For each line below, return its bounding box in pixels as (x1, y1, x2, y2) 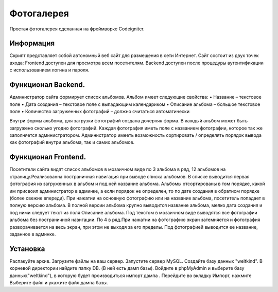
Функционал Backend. (9, 80, 85, 89)
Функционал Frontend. (9, 153, 86, 161)
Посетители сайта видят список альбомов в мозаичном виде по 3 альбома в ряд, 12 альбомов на (9, 166, 226, 172)
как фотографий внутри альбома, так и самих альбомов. (9, 139, 135, 145)
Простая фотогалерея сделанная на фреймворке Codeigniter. (9, 26, 145, 32)
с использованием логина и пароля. (9, 67, 90, 73)
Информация (9, 39, 55, 48)
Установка (9, 244, 45, 253)
